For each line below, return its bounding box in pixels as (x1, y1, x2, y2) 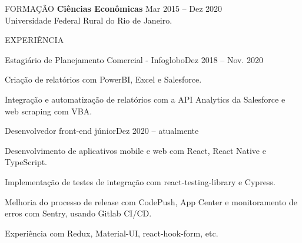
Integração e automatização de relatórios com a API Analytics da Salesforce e (5, 93, 286, 105)
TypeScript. (5, 156, 48, 168)
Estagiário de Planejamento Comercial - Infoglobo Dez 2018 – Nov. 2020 (5, 53, 264, 65)
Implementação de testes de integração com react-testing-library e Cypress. (5, 175, 276, 188)
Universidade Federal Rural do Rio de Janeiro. (5, 14, 172, 26)
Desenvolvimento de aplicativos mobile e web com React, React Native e (5, 144, 266, 156)
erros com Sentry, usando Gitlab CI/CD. (5, 207, 152, 219)
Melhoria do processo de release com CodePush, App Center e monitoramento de (5, 195, 297, 208)
